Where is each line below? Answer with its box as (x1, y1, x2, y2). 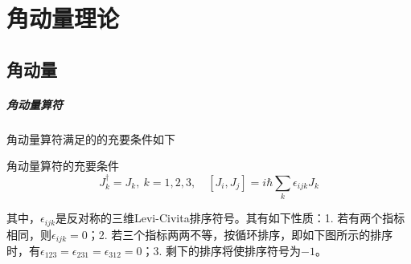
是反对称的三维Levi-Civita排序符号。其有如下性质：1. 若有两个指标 (55, 209, 405, 226)
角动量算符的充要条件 (6, 157, 119, 174)
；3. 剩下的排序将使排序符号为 (142, 242, 302, 258)
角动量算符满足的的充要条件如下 (6, 130, 175, 147)
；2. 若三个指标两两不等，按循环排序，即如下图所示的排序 (87, 225, 393, 242)
